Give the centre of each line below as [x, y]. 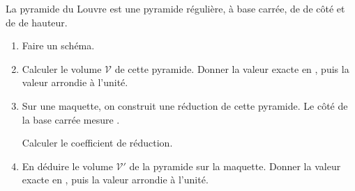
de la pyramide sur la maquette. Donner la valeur [235, 166]
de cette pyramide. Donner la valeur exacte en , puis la [232, 68]
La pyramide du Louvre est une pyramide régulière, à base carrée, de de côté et [175, 8]
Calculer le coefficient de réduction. [97, 143]
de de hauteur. [37, 22]
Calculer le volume [62, 68]
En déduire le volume [67, 166]
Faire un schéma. [58, 45]
